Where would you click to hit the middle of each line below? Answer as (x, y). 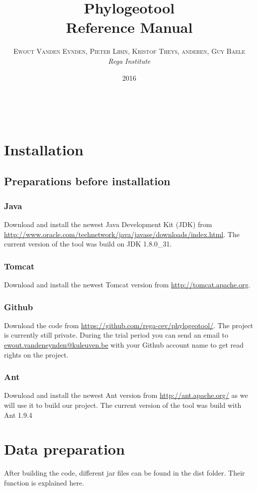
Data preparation (65, 449)
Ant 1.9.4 (18, 415)
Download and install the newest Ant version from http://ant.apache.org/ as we (126, 395)
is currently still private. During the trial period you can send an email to (116, 335)
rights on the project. (36, 354)
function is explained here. (44, 482)
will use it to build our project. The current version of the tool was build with (123, 405)
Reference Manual (129, 27)
